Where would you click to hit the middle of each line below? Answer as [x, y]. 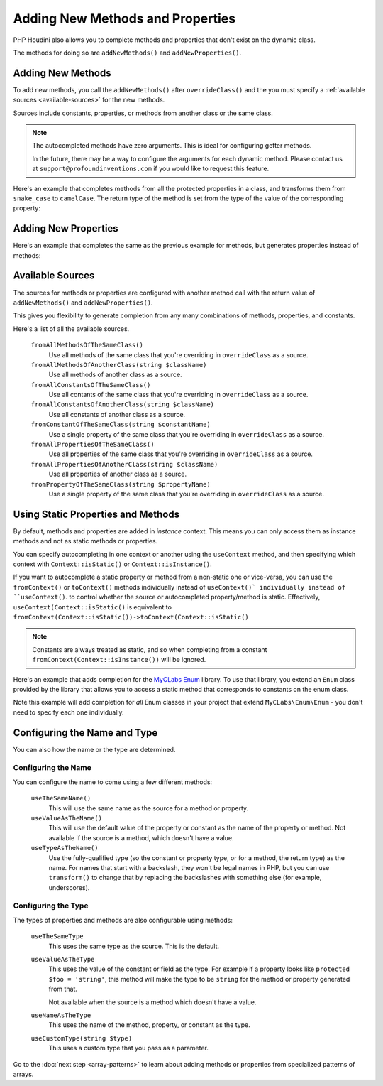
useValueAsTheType [63, 960]
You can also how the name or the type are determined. [94, 749]
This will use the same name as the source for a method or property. [149, 808]
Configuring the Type [51, 906]
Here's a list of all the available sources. [71, 328]
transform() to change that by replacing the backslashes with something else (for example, [185, 878]
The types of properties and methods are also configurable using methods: [123, 920]
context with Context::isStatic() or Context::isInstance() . [112, 564]
